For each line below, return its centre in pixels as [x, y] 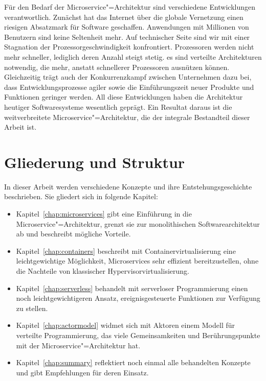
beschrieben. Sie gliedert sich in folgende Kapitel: [81, 196]
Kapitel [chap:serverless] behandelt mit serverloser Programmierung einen [132, 288]
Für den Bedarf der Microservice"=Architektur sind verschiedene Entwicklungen [130, 7]
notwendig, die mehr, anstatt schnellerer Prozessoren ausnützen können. [117, 67]
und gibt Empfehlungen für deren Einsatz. [82, 372]
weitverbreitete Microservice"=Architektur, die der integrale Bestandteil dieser [127, 117]
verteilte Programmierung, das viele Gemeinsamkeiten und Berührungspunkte [138, 335]
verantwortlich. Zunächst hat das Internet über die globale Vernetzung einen [124, 17]
